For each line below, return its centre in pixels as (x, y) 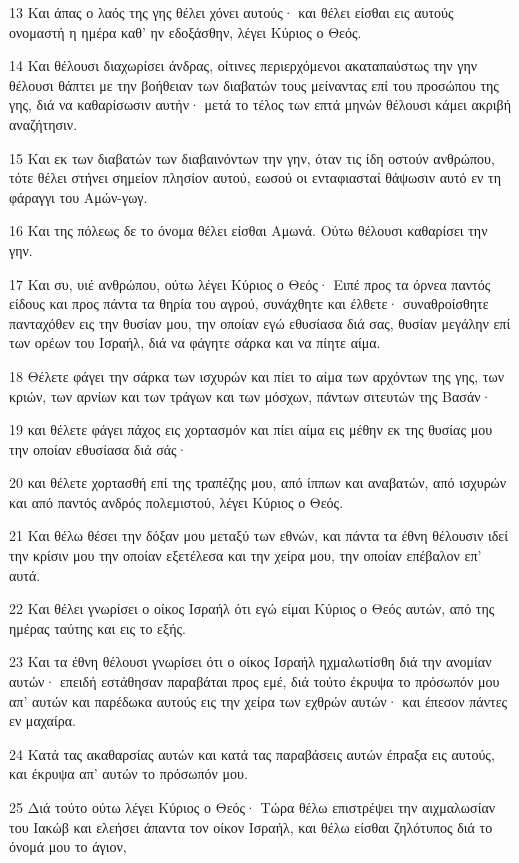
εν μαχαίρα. (42, 720)
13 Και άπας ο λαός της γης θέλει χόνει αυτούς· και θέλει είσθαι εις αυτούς (231, 12)
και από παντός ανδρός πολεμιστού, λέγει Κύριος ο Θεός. (176, 501)
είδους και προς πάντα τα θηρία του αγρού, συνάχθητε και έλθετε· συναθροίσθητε (249, 303)
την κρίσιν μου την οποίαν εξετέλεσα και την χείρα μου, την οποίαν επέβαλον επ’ (245, 555)
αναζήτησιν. (43, 123)
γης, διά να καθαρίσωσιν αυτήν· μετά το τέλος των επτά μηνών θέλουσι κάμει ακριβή (260, 104)
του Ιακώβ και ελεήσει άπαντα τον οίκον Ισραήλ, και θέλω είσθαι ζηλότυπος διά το (251, 826)
